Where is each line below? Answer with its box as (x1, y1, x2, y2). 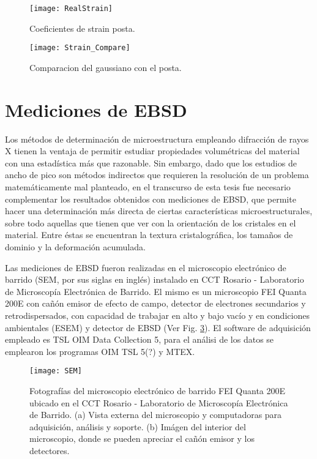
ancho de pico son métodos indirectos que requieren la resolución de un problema (5, 168, 309, 181)
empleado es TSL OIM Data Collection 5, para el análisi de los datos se (5, 333, 274, 346)
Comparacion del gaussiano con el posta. (29, 61, 182, 73)
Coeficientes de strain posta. (29, 21, 135, 34)
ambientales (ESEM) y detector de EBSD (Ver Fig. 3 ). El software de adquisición (5, 321, 311, 334)
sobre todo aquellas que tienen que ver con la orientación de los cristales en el (5, 216, 296, 229)
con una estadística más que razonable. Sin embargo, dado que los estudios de (5, 156, 297, 169)
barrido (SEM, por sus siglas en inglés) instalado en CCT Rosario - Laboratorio (5, 273, 304, 286)
